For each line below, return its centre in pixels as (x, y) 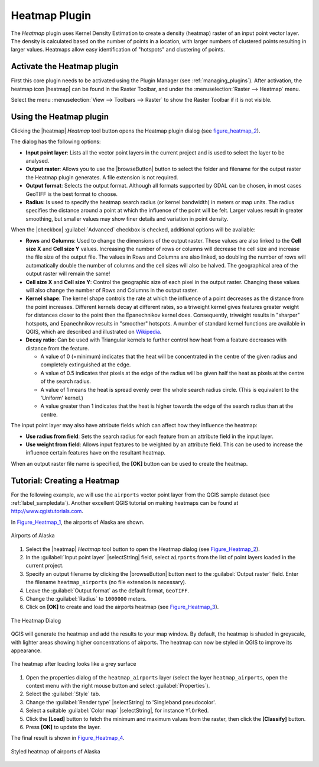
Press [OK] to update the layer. (64, 727)
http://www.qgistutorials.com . (47, 511)
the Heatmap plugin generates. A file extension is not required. (102, 177)
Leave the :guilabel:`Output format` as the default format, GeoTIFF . (107, 590)
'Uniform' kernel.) (62, 398)
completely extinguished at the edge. (86, 365)
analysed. (38, 161)
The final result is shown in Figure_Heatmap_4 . (68, 738)
